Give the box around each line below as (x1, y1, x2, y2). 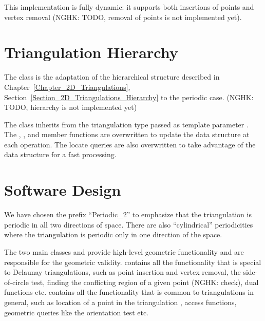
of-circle (4, 276, 29, 287)
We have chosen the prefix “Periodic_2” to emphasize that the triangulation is (4, 209, 252, 220)
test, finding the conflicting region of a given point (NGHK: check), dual (31, 276, 259, 287)
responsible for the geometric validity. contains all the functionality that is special (4, 256, 261, 267)
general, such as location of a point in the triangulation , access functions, (4, 296, 237, 307)
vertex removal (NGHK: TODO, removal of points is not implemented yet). (4, 11, 242, 22)
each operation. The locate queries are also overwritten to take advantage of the (4, 139, 256, 149)
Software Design (4, 179, 121, 200)
